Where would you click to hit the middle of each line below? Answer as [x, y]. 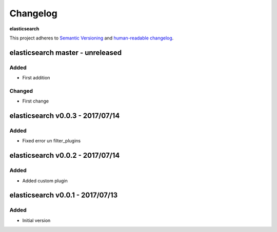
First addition [36, 78]
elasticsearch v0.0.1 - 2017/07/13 [64, 195]
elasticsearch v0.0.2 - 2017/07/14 [65, 155]
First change [35, 101]
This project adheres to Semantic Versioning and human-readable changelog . [92, 38]
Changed [21, 91]
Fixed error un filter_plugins [52, 141]
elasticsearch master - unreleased [66, 52]
